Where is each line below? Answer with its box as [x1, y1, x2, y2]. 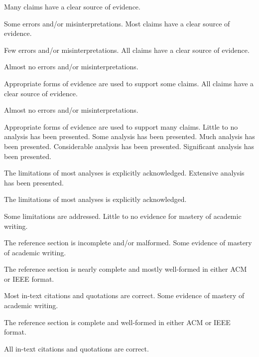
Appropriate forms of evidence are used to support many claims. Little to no [4, 121, 238, 132]
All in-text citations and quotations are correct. [4, 343, 149, 354]
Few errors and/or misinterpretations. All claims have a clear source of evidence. [4, 44, 250, 55]
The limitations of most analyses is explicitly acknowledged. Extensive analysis [4, 168, 245, 178]
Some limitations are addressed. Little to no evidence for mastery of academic [4, 210, 242, 221]
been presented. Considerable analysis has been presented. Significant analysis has [4, 141, 255, 151]
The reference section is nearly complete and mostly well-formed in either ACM [4, 264, 247, 274]
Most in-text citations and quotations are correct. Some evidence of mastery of [4, 290, 245, 301]
